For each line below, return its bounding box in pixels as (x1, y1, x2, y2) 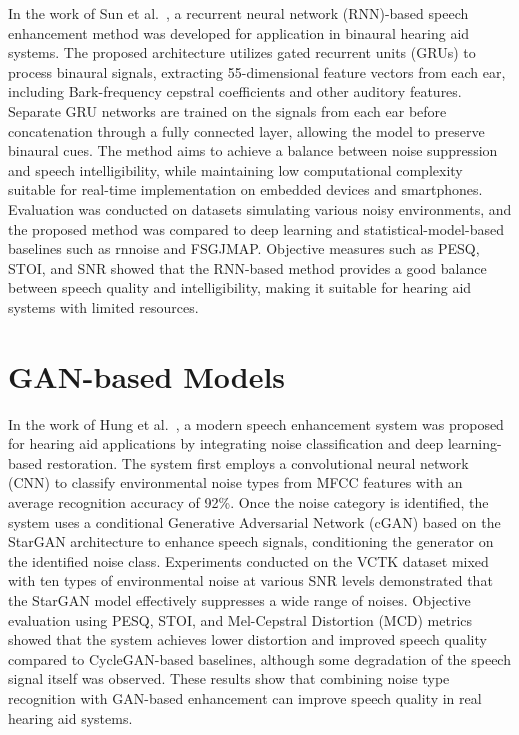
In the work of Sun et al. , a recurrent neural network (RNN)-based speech (8, 3, 469, 23)
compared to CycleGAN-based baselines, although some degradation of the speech (8, 648, 511, 669)
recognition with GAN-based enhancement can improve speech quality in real (8, 687, 482, 708)
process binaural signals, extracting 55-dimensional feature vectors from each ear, (8, 61, 506, 82)
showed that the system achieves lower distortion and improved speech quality (8, 629, 487, 650)
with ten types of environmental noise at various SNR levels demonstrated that (8, 570, 493, 591)
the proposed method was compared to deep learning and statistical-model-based (8, 218, 504, 239)
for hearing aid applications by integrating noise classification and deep (8, 433, 444, 454)
